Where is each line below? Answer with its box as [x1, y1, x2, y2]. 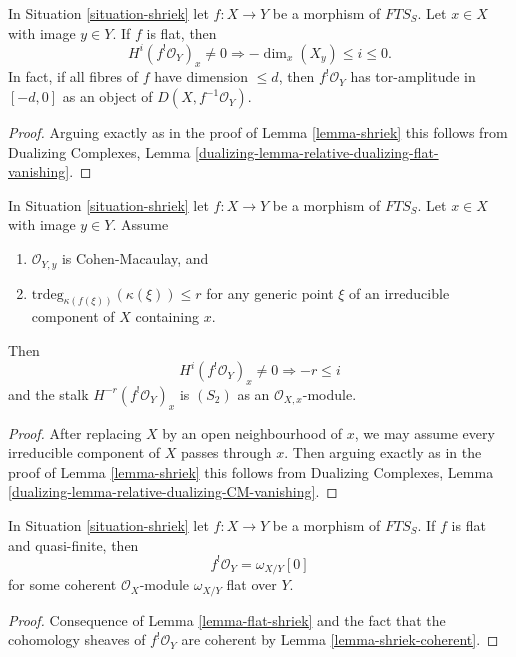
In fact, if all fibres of [8, 66, 139, 87]
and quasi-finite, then [8, 534, 139, 555]
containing [135, 306, 199, 327]
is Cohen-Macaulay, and [61, 248, 209, 269]
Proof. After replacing [8, 422, 142, 443]
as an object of [62, 86, 153, 107]
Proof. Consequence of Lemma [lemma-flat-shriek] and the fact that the [8, 609, 446, 630]
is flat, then [146, 22, 217, 43]
